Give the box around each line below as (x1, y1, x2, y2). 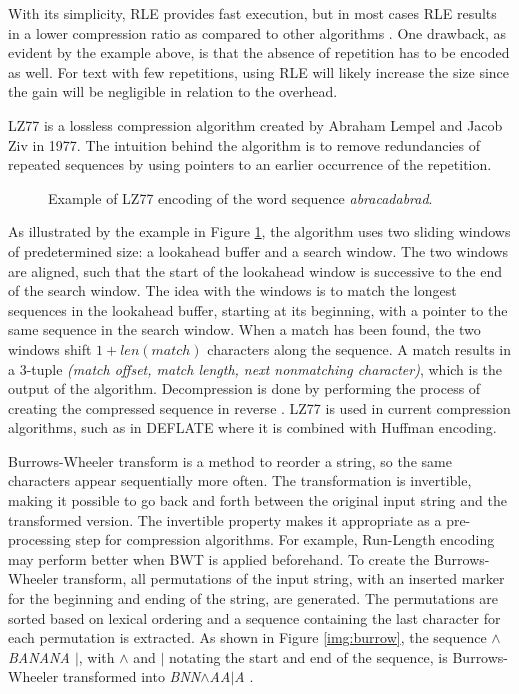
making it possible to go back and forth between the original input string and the (8, 490, 507, 511)
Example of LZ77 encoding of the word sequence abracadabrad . (48, 187, 433, 208)
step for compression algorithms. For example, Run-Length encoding (75, 529, 495, 550)
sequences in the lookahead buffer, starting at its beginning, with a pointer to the (8, 299, 508, 320)
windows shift (8, 338, 92, 359)
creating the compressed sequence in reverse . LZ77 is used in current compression (8, 397, 511, 418)
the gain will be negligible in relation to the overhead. (8, 81, 338, 102)
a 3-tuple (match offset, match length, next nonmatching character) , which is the (8, 358, 503, 379)
